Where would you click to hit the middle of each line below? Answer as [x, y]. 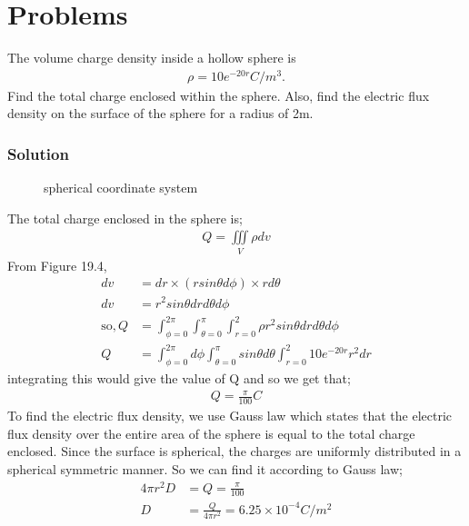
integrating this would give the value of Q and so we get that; [179, 378]
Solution [38, 153]
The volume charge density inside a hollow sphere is [152, 58]
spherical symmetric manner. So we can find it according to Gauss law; [205, 468]
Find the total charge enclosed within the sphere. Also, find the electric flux [219, 95]
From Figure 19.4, [57, 265]
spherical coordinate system [121, 188]
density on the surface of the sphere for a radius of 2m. [160, 113]
